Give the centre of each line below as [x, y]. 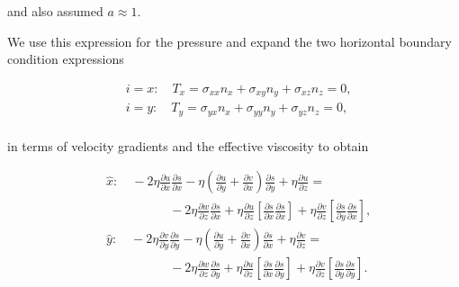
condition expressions [66, 59]
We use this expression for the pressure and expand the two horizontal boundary [229, 41]
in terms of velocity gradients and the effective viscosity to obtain [188, 145]
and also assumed [55, 11]
